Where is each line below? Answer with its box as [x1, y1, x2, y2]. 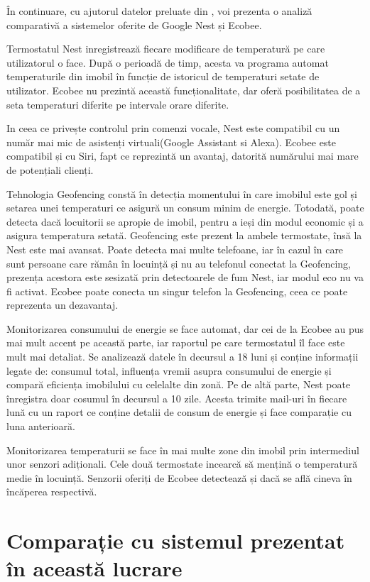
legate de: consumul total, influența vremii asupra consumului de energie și [6, 363, 332, 378]
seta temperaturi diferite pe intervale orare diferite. [6, 97, 229, 111]
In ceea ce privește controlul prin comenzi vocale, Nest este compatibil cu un [6, 121, 340, 136]
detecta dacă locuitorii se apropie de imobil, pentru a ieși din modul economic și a [6, 214, 364, 229]
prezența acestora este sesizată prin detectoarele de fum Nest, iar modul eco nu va [6, 270, 364, 285]
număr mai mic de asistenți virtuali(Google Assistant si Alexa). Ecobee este [6, 134, 337, 149]
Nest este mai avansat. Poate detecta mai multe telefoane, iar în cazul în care [6, 241, 344, 256]
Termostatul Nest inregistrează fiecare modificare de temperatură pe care [6, 41, 325, 56]
